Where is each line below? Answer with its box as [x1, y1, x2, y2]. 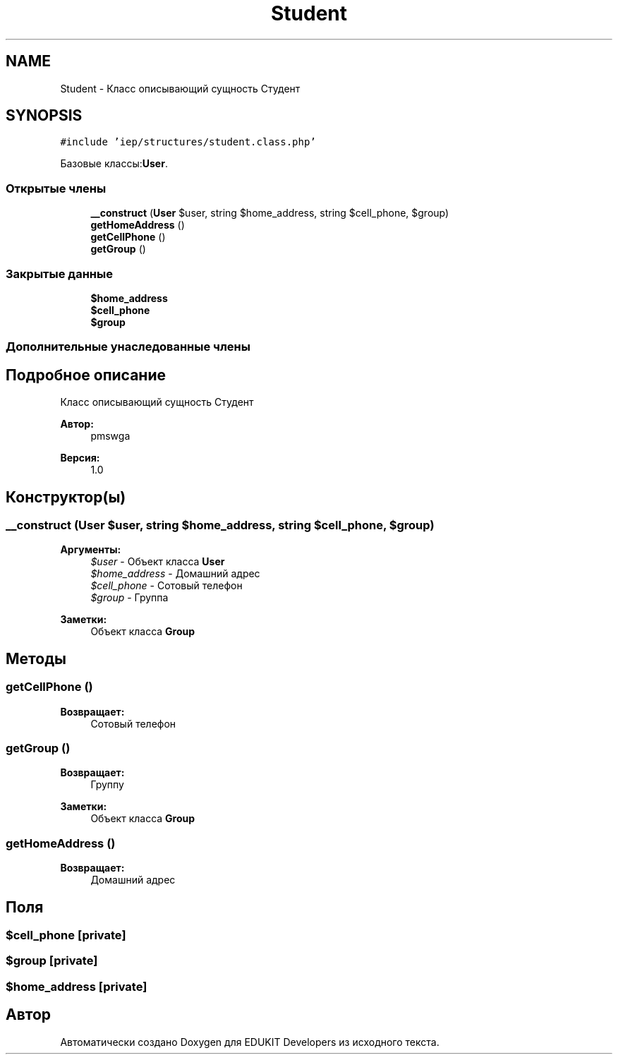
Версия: [60, 452, 100, 464]
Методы [6, 649, 66, 668]
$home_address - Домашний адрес [90, 567, 260, 580]
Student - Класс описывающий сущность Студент [60, 82, 301, 95]
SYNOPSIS [6, 107, 83, 125]
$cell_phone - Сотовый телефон [90, 579, 243, 592]
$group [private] [6, 953, 98, 968]
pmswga [90, 430, 131, 442]
